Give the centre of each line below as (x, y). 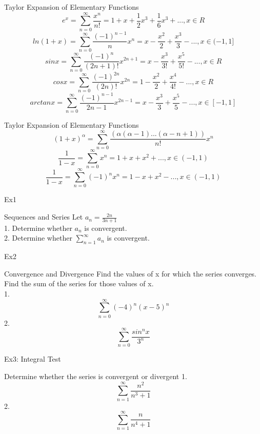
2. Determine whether (38, 238)
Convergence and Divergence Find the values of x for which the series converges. (131, 273)
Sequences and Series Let (44, 217)
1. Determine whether (38, 228)
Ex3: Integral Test (33, 359)
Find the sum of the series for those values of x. (79, 283)
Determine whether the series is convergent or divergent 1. (96, 376)
